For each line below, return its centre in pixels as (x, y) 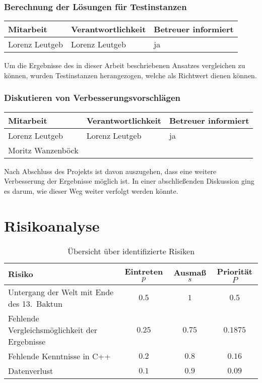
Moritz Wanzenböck (43, 150)
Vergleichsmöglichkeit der (53, 330)
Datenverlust (31, 370)
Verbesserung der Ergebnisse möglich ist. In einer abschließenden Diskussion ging (129, 181)
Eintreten (144, 271)
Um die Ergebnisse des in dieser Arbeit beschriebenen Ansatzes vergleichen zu (125, 65)
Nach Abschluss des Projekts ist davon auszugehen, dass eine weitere (110, 171)
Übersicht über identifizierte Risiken (131, 251)
